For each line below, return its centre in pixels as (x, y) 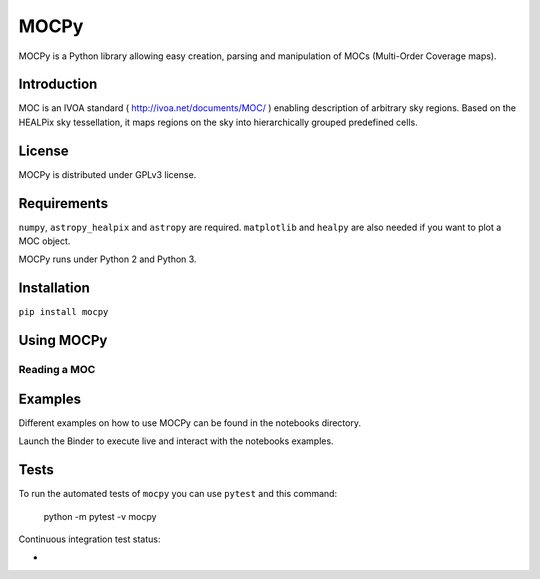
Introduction (58, 84)
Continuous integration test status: (89, 539)
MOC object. (44, 241)
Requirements (63, 203)
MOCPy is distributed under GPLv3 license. (107, 174)
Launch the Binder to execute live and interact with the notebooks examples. (176, 441)
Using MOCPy (63, 340)
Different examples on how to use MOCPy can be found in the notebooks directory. (190, 422)
